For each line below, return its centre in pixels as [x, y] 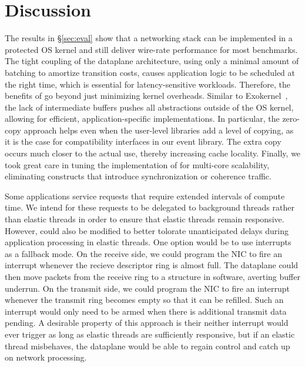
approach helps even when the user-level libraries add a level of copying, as [159, 130]
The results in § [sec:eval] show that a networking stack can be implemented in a [149, 38]
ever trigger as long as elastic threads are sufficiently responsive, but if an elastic [150, 334]
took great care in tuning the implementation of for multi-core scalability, [137, 164]
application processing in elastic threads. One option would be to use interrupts [148, 242]
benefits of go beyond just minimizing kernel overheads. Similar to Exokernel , [146, 96]
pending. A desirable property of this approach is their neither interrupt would [147, 323]
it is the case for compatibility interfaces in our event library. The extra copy [143, 141]
